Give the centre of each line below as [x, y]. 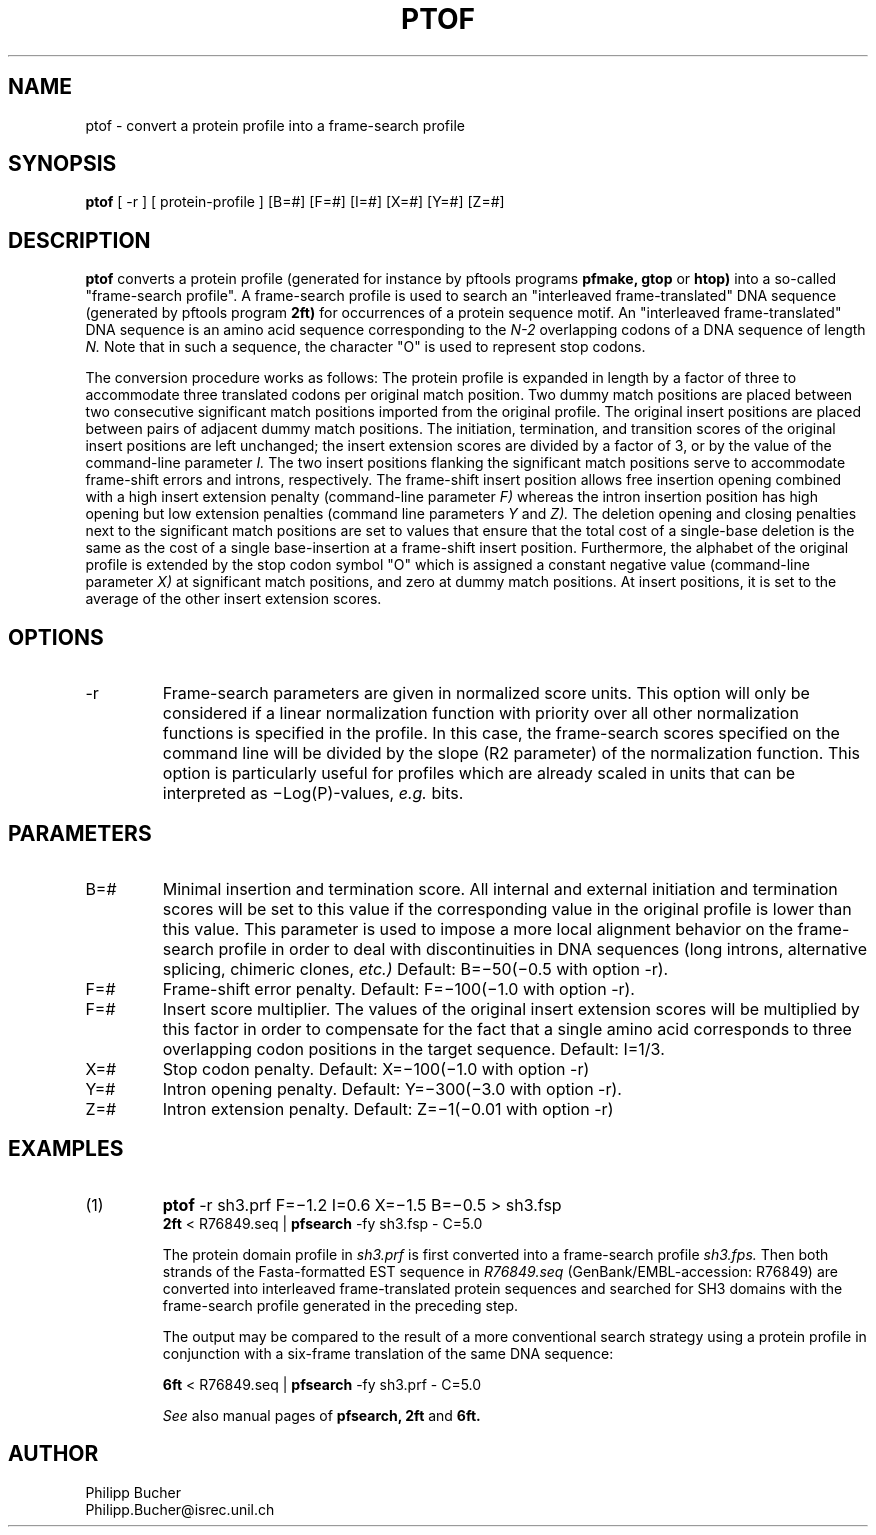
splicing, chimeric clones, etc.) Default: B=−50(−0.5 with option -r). [415, 968]
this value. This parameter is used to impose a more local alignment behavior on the [478, 928]
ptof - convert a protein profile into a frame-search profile [275, 125]
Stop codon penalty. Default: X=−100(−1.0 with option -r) [376, 1068]
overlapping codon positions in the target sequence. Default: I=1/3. [413, 1048]
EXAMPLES [66, 1149]
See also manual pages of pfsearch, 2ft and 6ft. [321, 1415]
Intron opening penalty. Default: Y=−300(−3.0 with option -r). [392, 1088]
